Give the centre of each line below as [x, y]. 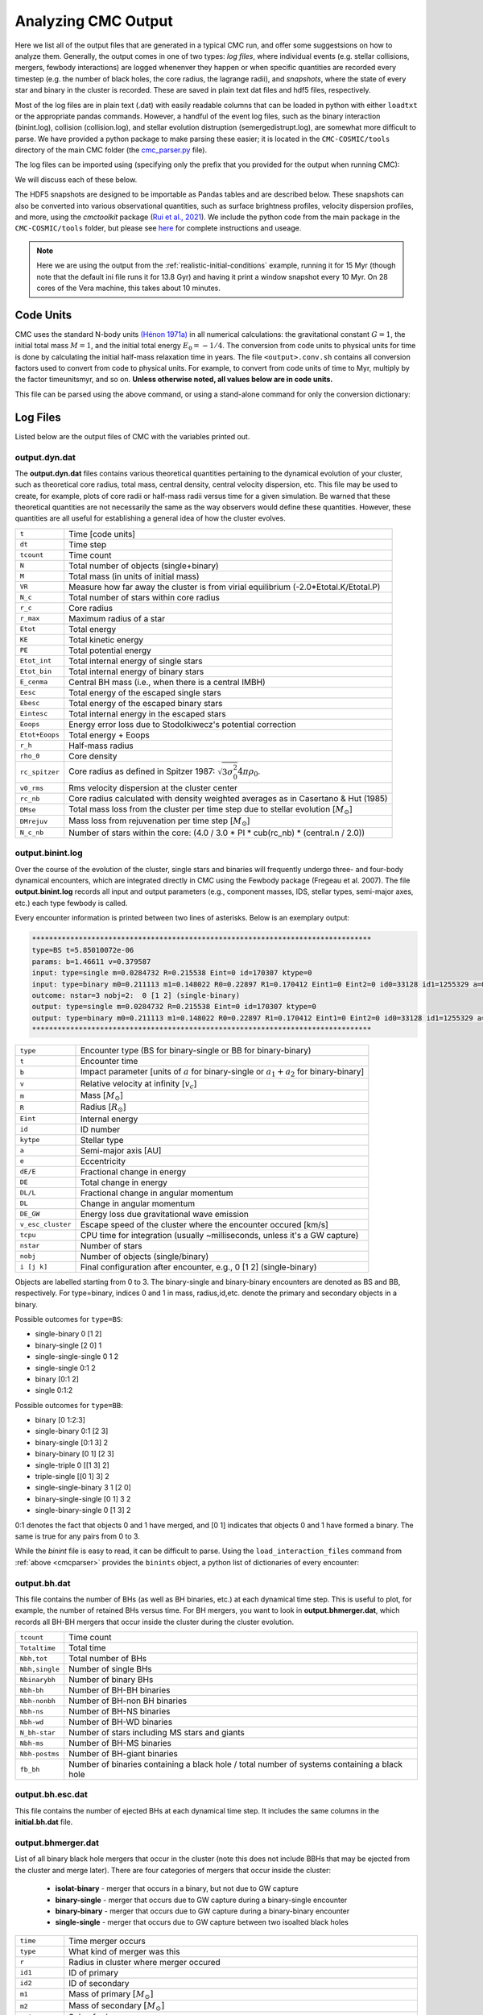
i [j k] [34, 1267]
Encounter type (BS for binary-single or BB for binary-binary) [196, 1050]
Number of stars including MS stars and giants [157, 1733]
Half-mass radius [101, 746]
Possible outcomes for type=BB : [69, 1405]
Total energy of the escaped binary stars [146, 703]
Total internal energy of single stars [136, 661]
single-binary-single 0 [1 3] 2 [83, 1510]
